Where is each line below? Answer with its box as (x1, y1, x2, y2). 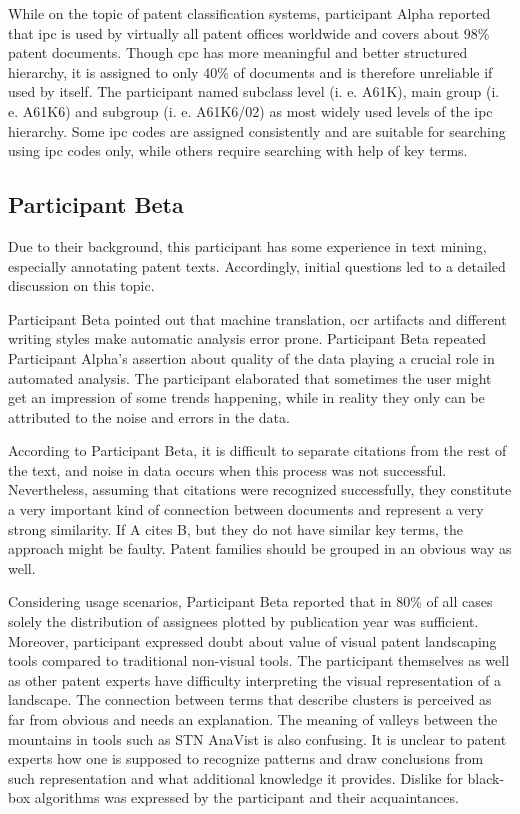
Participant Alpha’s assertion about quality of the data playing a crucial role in (8, 347, 495, 368)
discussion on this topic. (8, 275, 155, 296)
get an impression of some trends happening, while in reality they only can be (8, 387, 485, 408)
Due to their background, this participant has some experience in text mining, (8, 235, 487, 256)
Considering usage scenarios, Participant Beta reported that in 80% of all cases (8, 591, 493, 612)
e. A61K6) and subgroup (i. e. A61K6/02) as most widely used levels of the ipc (8, 100, 493, 121)
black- (467, 767, 505, 788)
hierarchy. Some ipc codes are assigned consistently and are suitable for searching (8, 120, 506, 141)
